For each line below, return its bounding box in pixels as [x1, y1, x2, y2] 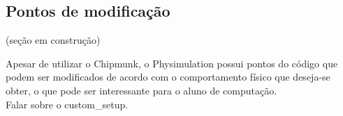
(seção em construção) [6, 33, 101, 47]
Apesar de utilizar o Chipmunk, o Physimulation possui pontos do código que [6, 56, 338, 70]
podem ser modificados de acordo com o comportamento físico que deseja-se [6, 69, 330, 84]
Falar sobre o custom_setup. [6, 97, 129, 111]
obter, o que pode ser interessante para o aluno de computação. [6, 83, 277, 97]
